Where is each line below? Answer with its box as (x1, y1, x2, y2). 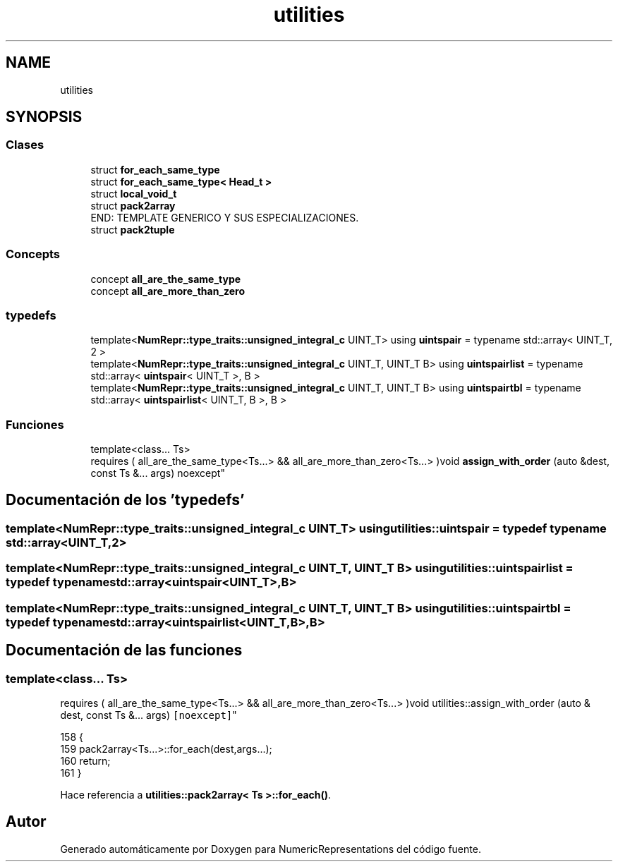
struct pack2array (90, 199, 176, 212)
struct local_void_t (90, 187, 177, 200)
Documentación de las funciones (6, 641, 243, 660)
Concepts (6, 247, 61, 262)
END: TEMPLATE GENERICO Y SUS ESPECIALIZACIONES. (90, 211, 359, 224)
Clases (6, 138, 44, 152)
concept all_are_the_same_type (90, 272, 241, 285)
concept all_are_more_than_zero (90, 284, 246, 297)
